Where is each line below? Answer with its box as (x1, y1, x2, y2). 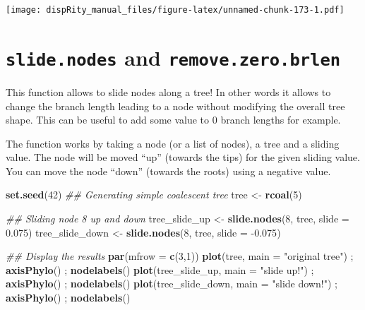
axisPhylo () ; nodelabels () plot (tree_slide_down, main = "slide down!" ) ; (6, 276, 337, 291)
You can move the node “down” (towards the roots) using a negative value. (6, 163, 331, 178)
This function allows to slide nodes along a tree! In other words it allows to (6, 84, 331, 99)
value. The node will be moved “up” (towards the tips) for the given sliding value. (6, 150, 360, 165)
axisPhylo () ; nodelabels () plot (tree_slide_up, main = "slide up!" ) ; (6, 262, 314, 277)
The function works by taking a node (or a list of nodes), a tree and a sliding (6, 136, 340, 150)
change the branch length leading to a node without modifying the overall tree (6, 98, 345, 113)
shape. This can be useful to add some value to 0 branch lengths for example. (6, 112, 341, 127)
